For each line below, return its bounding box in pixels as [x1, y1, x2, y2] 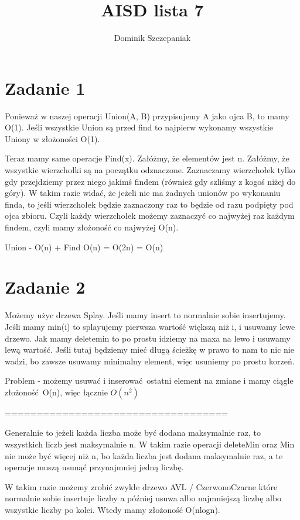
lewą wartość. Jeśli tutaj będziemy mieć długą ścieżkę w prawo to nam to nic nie [5, 343, 294, 356]
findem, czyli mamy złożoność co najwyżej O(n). [5, 221, 179, 233]
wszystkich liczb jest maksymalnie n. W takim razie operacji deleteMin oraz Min [5, 438, 295, 450]
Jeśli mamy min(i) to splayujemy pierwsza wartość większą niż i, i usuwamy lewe [5, 320, 295, 332]
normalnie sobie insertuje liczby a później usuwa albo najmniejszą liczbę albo [5, 492, 282, 504]
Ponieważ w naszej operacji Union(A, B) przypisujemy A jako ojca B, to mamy [5, 109, 289, 122]
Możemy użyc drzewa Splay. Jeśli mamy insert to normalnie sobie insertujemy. [5, 309, 286, 321]
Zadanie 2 [5, 275, 86, 299]
